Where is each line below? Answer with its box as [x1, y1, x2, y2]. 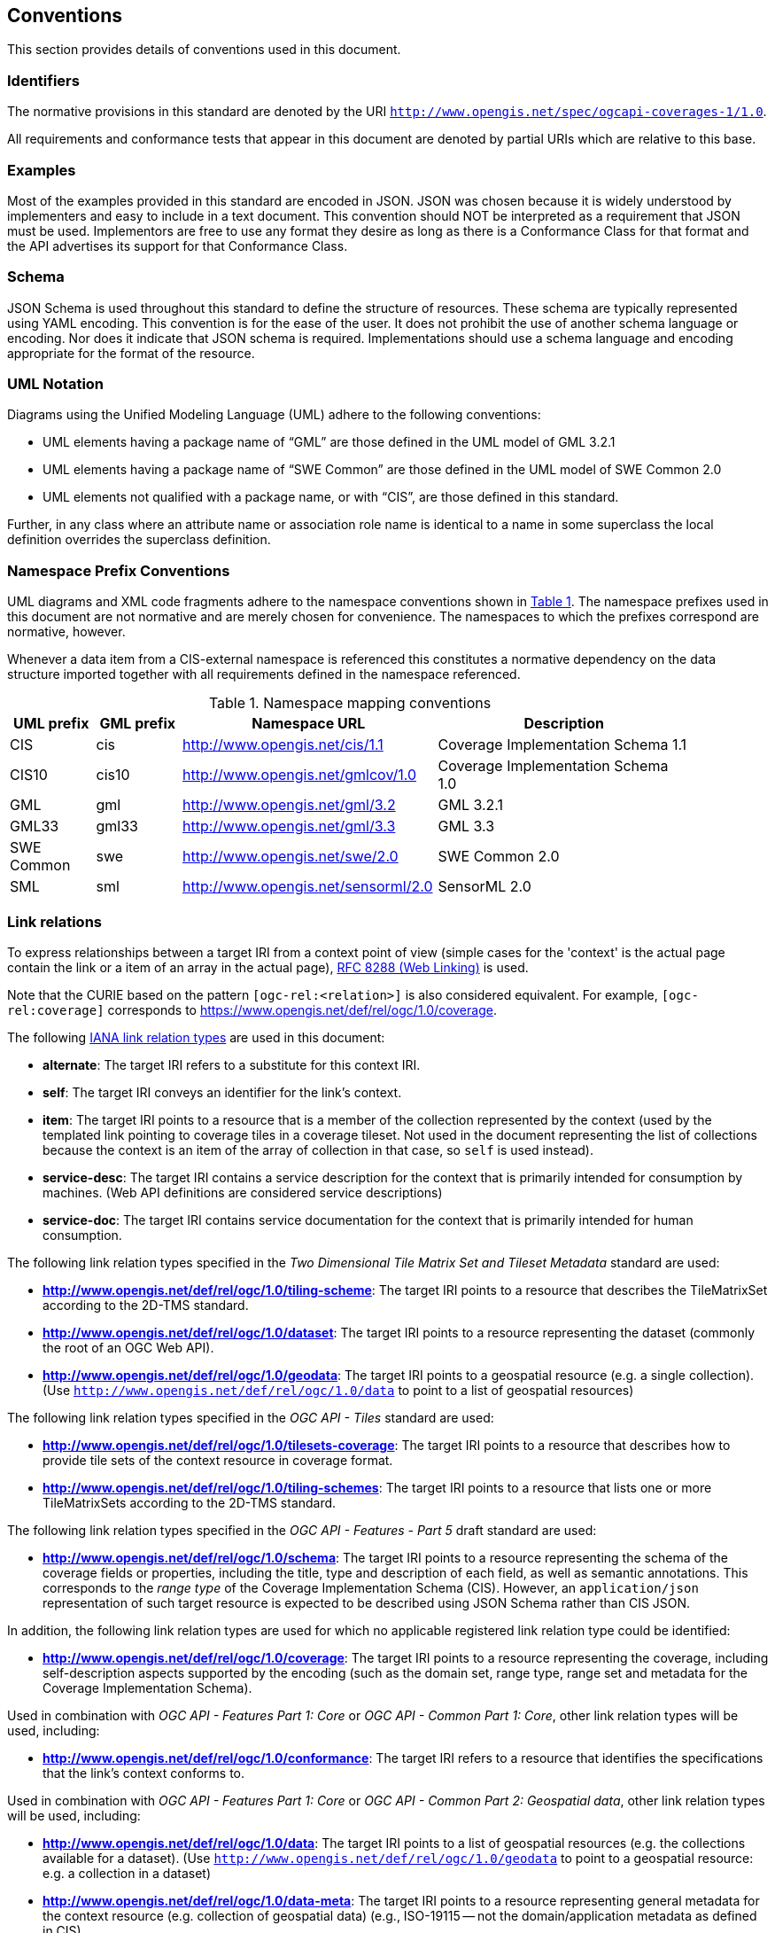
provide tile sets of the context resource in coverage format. [43, 1452, 393, 1468]
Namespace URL [252, 714, 366, 733]
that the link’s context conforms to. [43, 1765, 245, 1781]
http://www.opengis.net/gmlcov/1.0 [182, 766, 417, 784]
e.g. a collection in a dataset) [43, 1865, 212, 1881]
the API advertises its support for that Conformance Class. [7, 238, 348, 253]
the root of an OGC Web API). [43, 1339, 214, 1355]
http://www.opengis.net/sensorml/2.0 [182, 877, 433, 896]
